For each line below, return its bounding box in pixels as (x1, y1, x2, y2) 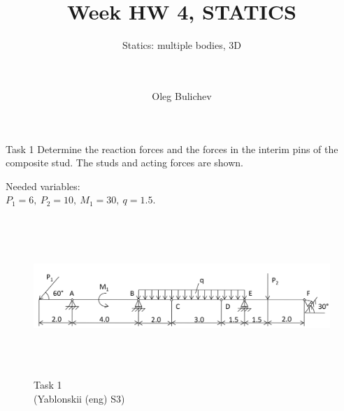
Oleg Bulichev (152, 88, 212, 103)
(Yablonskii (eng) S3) (34, 391, 125, 405)
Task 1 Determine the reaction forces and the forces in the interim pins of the (6, 141, 338, 156)
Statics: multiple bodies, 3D (122, 38, 241, 52)
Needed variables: (6, 178, 80, 193)
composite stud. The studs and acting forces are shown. (6, 155, 244, 170)
